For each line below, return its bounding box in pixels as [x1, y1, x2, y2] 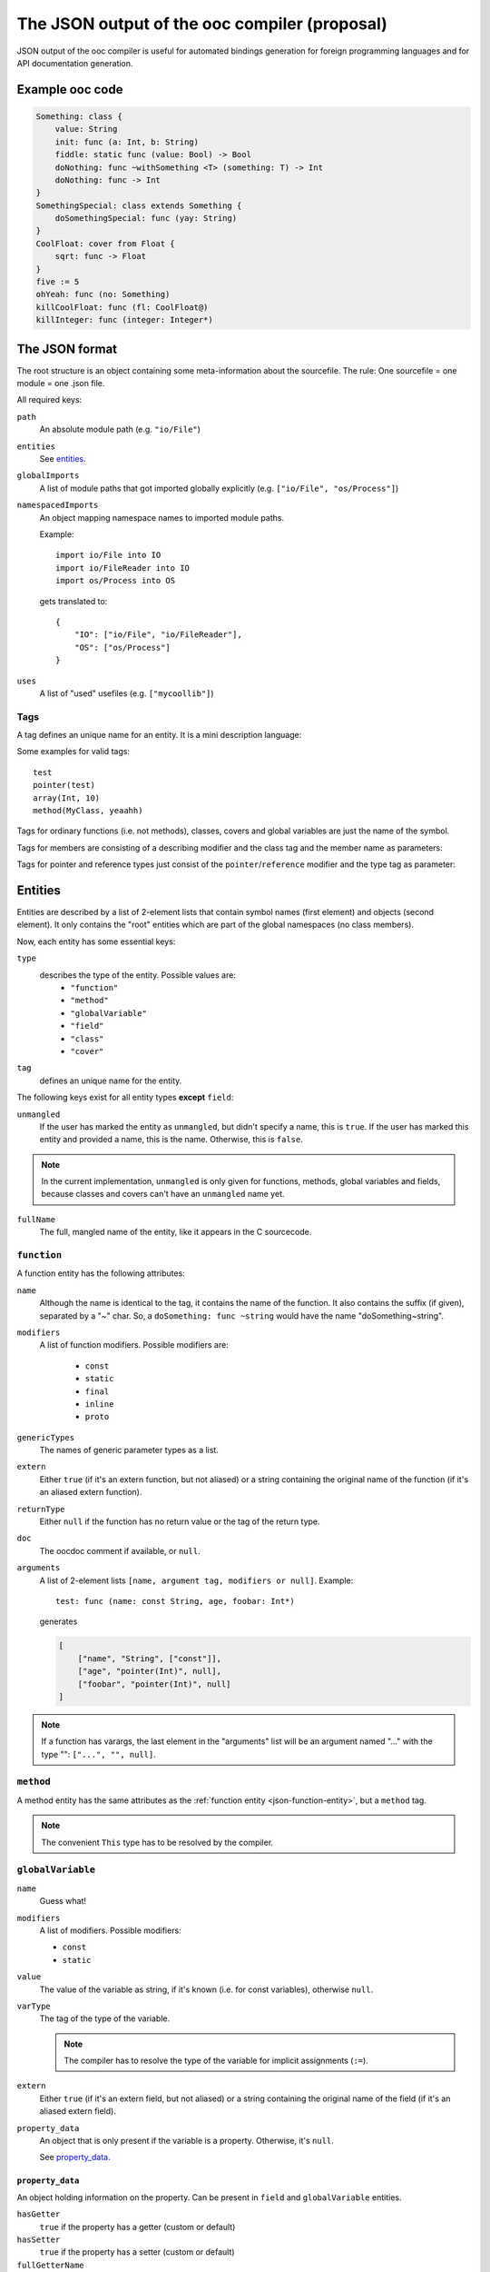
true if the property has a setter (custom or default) [39, 2247, 235, 2257]
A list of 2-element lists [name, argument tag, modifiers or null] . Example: [39, 1575, 354, 1586]
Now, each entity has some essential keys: [16, 936, 176, 947]
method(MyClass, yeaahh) [33, 805, 143, 815]
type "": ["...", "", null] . [41, 1749, 156, 1759]
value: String [54, 124, 118, 135]
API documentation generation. [16, 57, 133, 68]
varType [16, 2000, 52, 2011]
